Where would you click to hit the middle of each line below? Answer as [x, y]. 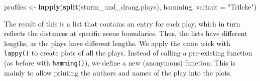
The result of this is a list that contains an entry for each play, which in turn [122, 23]
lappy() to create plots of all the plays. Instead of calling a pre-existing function [128, 53]
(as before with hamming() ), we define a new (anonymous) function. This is [120, 63]
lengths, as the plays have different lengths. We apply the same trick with [117, 43]
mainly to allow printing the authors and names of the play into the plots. [118, 72]
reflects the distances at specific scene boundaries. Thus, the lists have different [126, 33]
